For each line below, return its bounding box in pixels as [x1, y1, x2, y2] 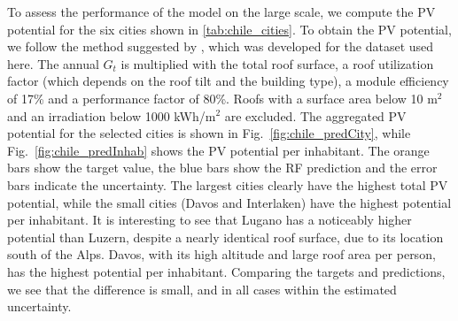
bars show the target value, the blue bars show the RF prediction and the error [7, 158, 438, 177]
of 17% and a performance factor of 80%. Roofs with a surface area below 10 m [7, 88, 438, 107]
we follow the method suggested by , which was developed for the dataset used [7, 37, 434, 56]
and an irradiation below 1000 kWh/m [7, 106, 216, 125]
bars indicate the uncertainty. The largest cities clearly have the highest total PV [7, 175, 448, 194]
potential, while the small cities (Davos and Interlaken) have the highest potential [7, 193, 452, 211]
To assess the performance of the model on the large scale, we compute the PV [7, 3, 436, 20]
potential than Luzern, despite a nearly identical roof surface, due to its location [7, 227, 444, 246]
